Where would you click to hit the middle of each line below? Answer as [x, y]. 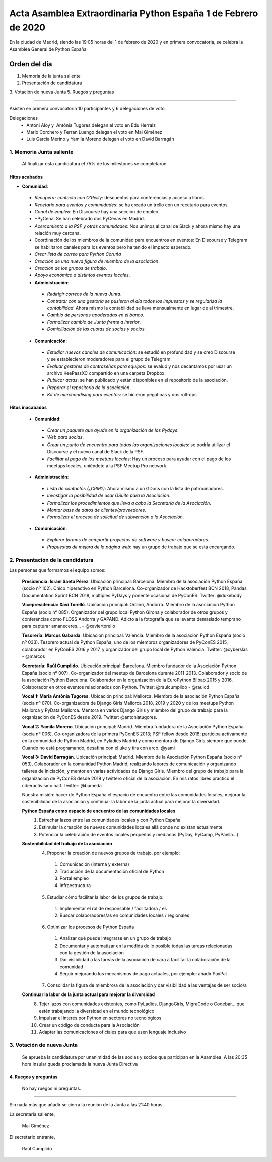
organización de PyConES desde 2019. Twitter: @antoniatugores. [89, 717]
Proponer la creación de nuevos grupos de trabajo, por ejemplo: [114, 853]
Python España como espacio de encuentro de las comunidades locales [99, 811]
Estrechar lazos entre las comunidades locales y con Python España [110, 820]
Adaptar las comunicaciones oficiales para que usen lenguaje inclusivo [113, 1032]
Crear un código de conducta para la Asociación [89, 1025]
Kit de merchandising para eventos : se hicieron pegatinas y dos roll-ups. [123, 395]
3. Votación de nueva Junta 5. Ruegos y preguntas [62, 92]
